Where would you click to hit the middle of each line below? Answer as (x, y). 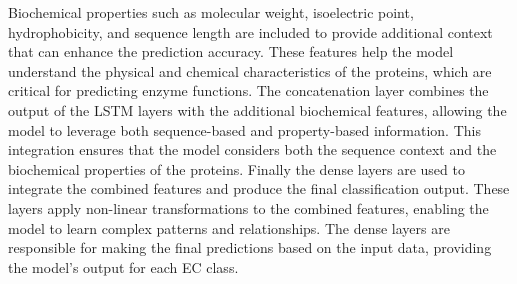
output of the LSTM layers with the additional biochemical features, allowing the (257, 109)
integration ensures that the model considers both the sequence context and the (252, 149)
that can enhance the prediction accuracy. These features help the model (231, 51)
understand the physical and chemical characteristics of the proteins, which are (250, 70)
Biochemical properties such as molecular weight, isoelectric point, (211, 12)
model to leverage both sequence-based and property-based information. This (244, 129)
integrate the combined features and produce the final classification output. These (259, 188)
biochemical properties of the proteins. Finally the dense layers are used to (236, 168)
